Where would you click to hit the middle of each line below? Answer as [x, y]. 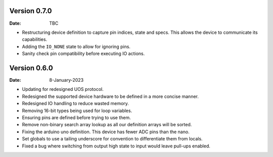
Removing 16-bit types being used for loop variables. [77, 111]
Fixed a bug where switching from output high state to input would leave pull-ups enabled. [116, 146]
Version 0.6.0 [31, 68]
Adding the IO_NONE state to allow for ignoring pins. [76, 46]
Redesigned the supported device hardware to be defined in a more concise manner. [110, 96]
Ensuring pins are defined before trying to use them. [76, 117]
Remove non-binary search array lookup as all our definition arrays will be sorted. [107, 125]
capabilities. [35, 39]
